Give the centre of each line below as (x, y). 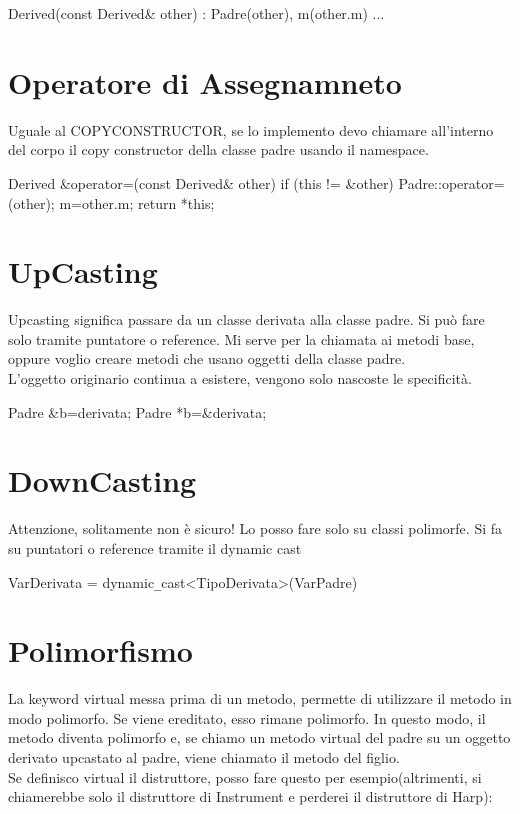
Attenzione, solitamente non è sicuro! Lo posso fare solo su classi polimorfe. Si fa (255, 528)
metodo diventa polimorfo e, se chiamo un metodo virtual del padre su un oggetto (259, 737)
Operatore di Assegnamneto (205, 81)
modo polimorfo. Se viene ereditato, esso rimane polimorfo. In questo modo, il (247, 717)
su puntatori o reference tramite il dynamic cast (155, 547)
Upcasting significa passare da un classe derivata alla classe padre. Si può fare (246, 319)
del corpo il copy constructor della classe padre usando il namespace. (218, 149)
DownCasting (102, 480)
